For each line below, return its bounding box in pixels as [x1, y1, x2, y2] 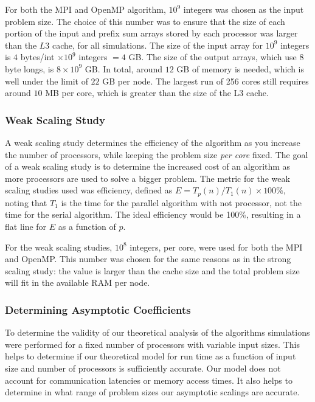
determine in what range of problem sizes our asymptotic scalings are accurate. [5, 386, 300, 398]
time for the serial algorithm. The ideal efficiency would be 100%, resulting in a [5, 208, 301, 221]
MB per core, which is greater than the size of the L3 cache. [45, 86, 269, 99]
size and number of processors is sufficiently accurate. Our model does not [5, 361, 281, 374]
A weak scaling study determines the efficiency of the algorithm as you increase [5, 136, 300, 148]
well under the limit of [5, 74, 88, 87]
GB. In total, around [85, 62, 162, 75]
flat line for [5, 220, 47, 232]
